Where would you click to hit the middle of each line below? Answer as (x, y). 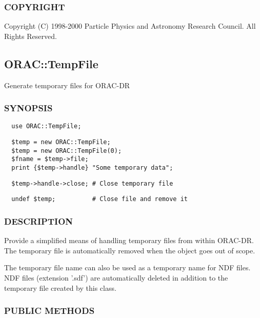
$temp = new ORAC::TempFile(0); (67, 151)
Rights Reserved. (31, 36)
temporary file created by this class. (60, 287)
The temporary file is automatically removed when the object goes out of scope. (130, 250)
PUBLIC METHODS (49, 311)
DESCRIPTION (39, 221)
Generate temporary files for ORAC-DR (67, 85)
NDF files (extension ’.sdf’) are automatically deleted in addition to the (116, 278)
